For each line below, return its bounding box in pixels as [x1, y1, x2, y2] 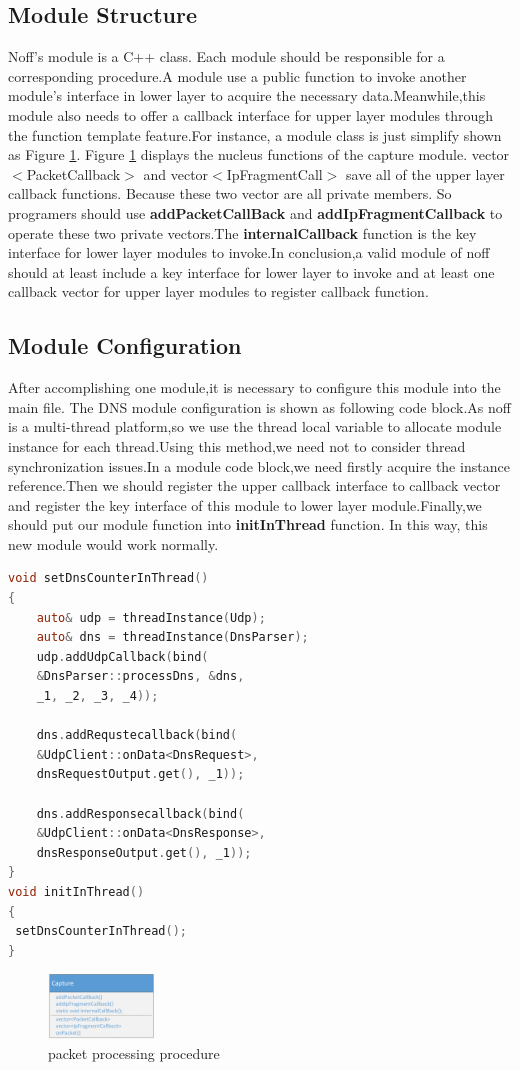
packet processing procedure [48, 1042, 220, 1063]
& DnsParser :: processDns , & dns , [36, 669, 245, 684]
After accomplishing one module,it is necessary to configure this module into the [8, 377, 501, 398]
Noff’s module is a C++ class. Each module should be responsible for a [8, 46, 445, 67]
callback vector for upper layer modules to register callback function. [8, 281, 429, 302]
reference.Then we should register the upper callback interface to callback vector [8, 475, 501, 496]
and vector [143, 163, 209, 184]
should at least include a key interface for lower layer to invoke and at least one [8, 261, 495, 282]
